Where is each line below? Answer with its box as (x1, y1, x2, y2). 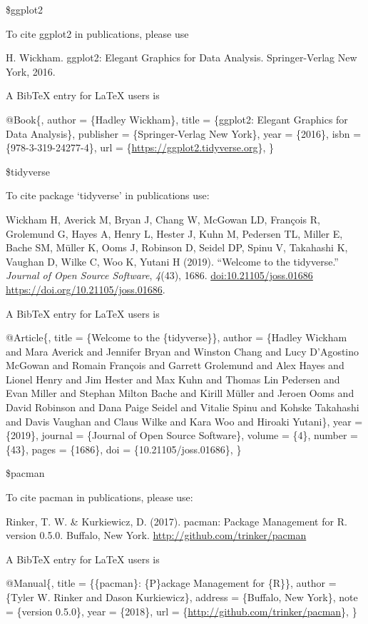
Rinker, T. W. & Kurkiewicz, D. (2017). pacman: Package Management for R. (6, 513, 347, 528)
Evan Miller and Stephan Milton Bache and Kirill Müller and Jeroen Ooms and (6, 386, 354, 401)
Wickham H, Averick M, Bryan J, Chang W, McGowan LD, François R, (6, 211, 320, 226)
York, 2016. (6, 64, 56, 79)
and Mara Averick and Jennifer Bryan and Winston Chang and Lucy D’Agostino (6, 343, 359, 358)
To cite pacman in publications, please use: (6, 490, 193, 505)
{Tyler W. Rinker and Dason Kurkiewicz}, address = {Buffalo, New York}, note (6, 590, 358, 604)
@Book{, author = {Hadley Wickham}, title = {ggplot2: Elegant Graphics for (6, 111, 348, 126)
